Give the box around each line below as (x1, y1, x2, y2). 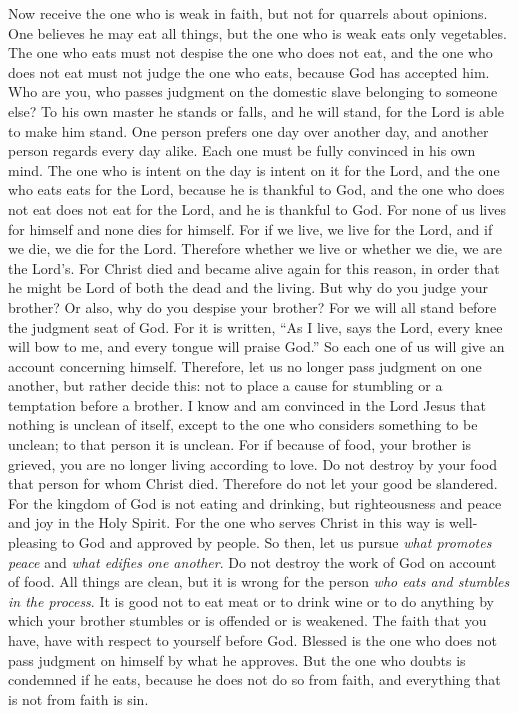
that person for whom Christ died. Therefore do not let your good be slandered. (8, 473, 498, 494)
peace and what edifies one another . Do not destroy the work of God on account (8, 551, 497, 572)
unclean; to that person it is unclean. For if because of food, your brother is (8, 434, 472, 455)
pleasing (8, 532, 58, 553)
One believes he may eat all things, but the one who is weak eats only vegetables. (8, 22, 507, 43)
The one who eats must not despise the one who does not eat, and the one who (8, 42, 493, 63)
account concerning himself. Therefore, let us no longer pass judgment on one (8, 355, 482, 376)
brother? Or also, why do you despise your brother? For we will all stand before (8, 296, 497, 317)
